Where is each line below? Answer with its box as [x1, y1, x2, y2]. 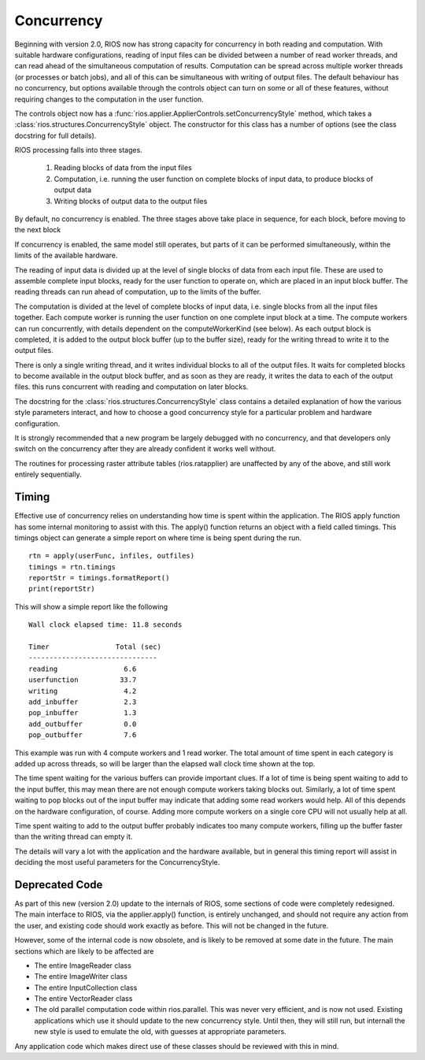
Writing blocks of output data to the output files [54, 196, 208, 206]
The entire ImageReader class [34, 961, 131, 970]
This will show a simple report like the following [14, 602, 168, 611]
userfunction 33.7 [28, 676, 137, 684]
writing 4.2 [28, 686, 137, 695]
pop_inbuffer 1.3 [28, 709, 137, 717]
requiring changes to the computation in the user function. [14, 95, 204, 104]
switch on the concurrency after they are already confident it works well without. [14, 444, 276, 454]
